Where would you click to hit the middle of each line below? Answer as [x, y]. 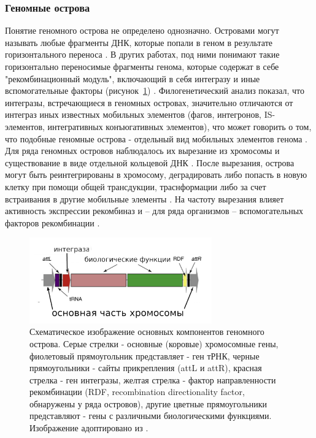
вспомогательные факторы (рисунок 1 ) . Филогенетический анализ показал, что [155, 90]
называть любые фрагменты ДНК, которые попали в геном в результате [139, 42]
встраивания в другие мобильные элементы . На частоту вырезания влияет [145, 198]
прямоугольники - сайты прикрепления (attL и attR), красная [146, 368]
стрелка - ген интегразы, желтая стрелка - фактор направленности [153, 379]
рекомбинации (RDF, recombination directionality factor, [137, 392]
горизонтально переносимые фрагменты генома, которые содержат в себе [142, 66]
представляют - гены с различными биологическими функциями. [151, 416]
